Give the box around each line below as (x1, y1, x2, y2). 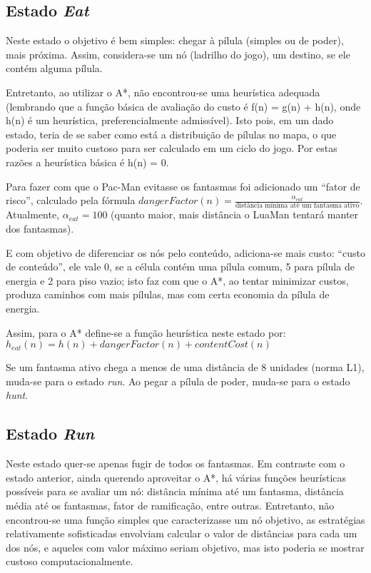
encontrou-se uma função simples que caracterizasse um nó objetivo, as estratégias (6, 512, 365, 527)
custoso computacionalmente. (6, 554, 133, 569)
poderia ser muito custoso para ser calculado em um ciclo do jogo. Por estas (6, 141, 337, 156)
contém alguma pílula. (6, 61, 103, 76)
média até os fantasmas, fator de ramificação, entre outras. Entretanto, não (6, 497, 335, 512)
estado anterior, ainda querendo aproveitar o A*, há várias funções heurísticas (6, 470, 347, 485)
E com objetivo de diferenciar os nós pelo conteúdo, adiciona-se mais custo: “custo (6, 245, 365, 260)
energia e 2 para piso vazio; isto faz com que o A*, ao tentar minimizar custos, (6, 273, 349, 288)
